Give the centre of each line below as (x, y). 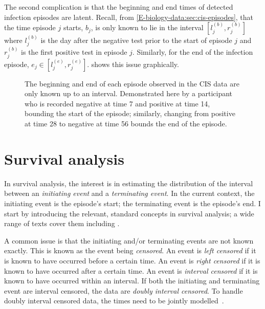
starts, (73, 27)
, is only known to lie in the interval (147, 27)
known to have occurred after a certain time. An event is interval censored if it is (131, 270)
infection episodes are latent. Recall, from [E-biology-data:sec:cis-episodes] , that (129, 17)
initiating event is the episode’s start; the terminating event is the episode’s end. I (132, 203)
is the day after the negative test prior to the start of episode (136, 40)
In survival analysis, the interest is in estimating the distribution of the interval (129, 183)
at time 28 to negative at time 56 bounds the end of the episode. (126, 124)
